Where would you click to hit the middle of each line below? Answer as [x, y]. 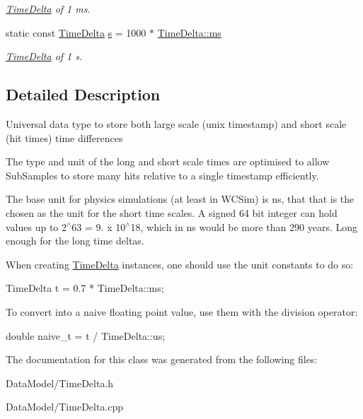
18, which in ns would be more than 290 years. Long [244, 226]
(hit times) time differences [64, 137]
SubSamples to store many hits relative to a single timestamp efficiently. [162, 175]
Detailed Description [83, 94]
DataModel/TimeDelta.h [60, 383]
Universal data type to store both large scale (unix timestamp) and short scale [176, 123]
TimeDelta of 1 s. [44, 56]
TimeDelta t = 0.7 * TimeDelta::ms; [85, 288]
